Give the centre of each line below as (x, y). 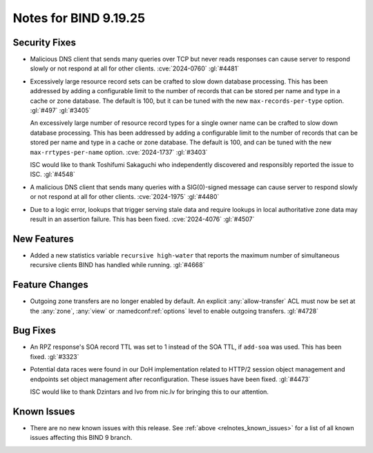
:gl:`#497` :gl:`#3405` (60, 110)
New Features (43, 239)
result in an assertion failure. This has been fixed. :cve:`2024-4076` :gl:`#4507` (142, 219)
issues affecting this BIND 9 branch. (81, 438)
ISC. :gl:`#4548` (52, 174)
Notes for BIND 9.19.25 (79, 18)
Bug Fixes (35, 330)
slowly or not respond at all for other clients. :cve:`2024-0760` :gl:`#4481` (135, 68)
